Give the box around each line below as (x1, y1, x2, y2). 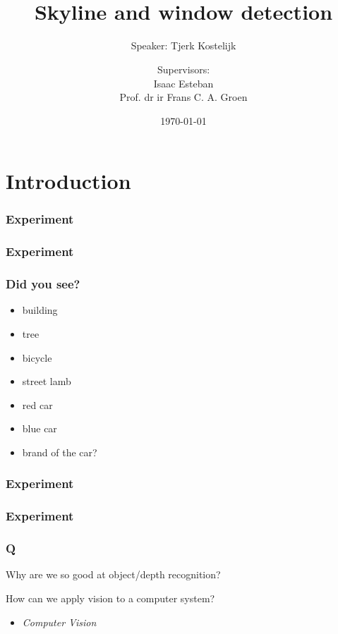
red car (22, 397, 53, 412)
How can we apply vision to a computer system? (6, 591, 215, 606)
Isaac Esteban (153, 75, 214, 90)
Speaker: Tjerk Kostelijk (131, 38, 236, 53)
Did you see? (6, 275, 80, 293)
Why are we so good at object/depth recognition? (6, 567, 221, 582)
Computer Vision (22, 614, 97, 629)
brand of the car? (22, 444, 97, 459)
